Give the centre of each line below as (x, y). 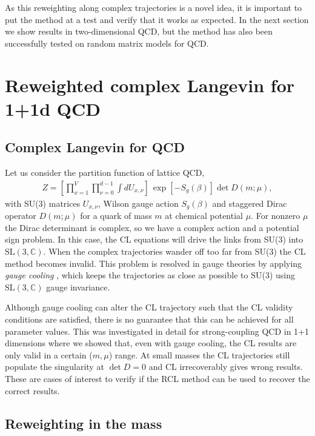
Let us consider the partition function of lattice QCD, (105, 173)
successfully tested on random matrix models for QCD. (107, 43)
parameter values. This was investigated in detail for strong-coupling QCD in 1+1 (157, 331)
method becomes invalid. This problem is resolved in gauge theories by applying (154, 263)
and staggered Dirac (250, 203)
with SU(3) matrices (43, 203)
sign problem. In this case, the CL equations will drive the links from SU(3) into (154, 239)
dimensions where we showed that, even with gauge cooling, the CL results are (151, 343)
